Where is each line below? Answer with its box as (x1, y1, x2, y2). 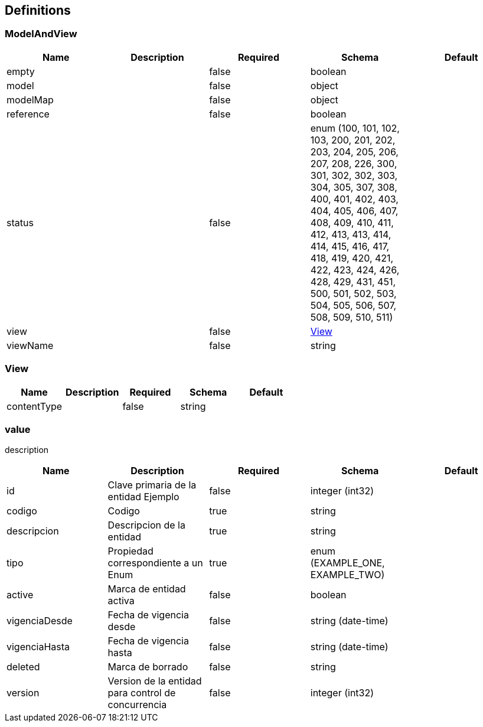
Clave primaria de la (107, 479, 197, 491)
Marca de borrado (107, 661, 188, 673)
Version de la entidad (107, 675, 202, 687)
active (6, 589, 34, 601)
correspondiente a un (107, 557, 203, 569)
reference (6, 107, 50, 120)
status (6, 216, 34, 229)
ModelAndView (5, 28, 77, 40)
